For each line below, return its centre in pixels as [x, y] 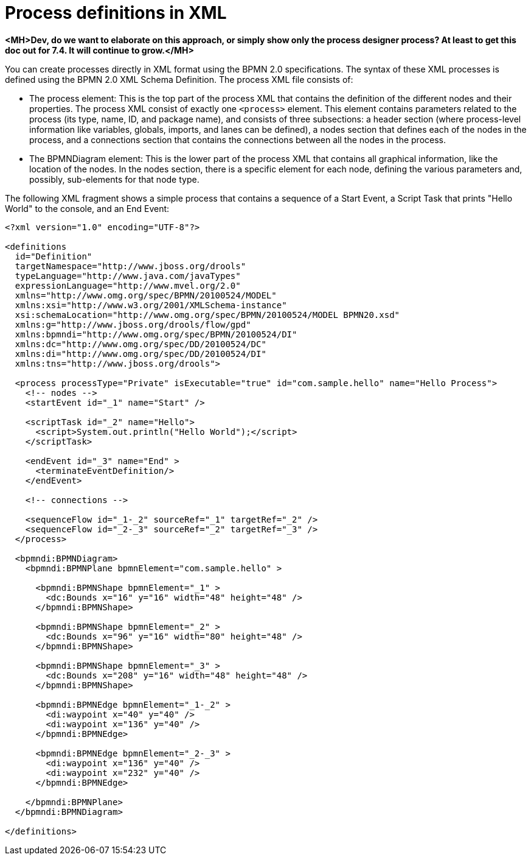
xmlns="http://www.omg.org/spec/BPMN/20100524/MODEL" [146, 295]
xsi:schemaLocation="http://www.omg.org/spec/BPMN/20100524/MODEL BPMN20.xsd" [207, 315]
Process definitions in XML [116, 13]
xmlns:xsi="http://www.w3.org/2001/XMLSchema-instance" [151, 305]
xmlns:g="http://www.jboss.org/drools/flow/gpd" [133, 324]
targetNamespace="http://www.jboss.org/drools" [130, 266]
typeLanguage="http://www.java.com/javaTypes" [128, 276]
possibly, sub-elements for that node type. [114, 179]
